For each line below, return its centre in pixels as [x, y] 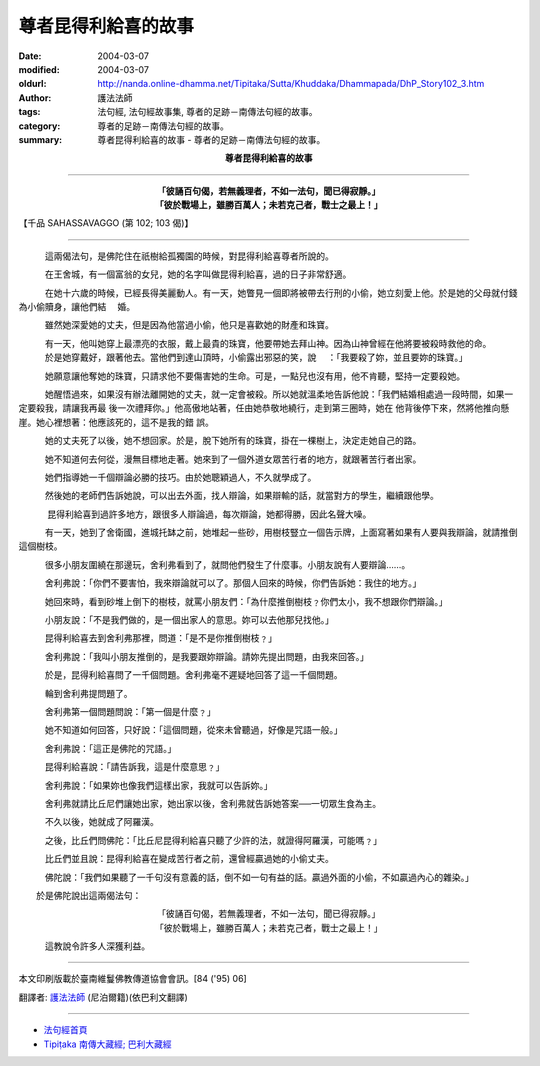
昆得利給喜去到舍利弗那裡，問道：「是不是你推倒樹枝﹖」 [160, 638]
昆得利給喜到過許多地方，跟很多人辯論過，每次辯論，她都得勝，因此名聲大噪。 [209, 514]
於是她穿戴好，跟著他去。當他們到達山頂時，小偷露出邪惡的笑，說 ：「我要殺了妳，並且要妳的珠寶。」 [256, 357]
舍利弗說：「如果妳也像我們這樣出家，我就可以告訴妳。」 [158, 785]
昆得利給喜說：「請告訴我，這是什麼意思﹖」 [134, 767]
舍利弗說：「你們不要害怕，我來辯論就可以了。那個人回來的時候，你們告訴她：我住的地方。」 [233, 583]
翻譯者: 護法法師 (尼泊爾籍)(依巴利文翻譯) [103, 997]
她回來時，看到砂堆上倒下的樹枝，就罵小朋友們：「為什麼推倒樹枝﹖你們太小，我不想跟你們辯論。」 [246, 601]
